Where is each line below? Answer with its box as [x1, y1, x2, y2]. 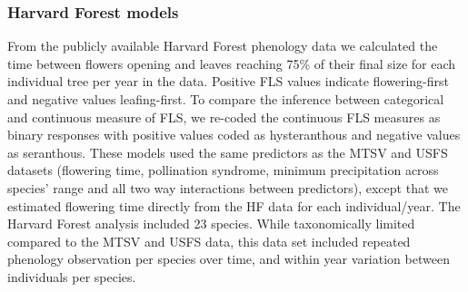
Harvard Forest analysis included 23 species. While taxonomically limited [7, 214, 415, 233]
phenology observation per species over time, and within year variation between [7, 249, 450, 268]
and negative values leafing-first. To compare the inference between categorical [7, 90, 444, 108]
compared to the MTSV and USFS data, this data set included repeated [7, 231, 411, 250]
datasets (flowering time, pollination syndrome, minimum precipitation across [7, 161, 439, 180]
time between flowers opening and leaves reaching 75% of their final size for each [7, 54, 456, 73]
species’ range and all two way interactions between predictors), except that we [7, 178, 448, 197]
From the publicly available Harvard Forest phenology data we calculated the [7, 36, 438, 55]
